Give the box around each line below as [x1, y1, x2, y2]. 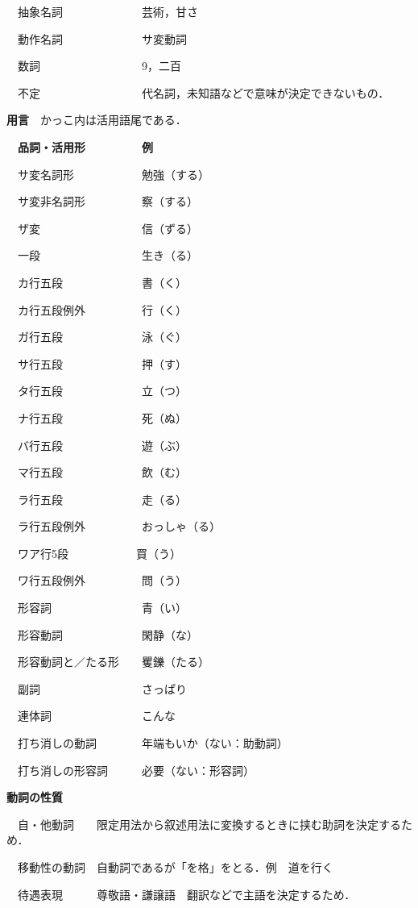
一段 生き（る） [17, 247, 198, 264]
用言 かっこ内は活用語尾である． [6, 111, 187, 128]
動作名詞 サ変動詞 [17, 30, 187, 47]
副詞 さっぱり [17, 680, 187, 697]
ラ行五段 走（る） [17, 490, 187, 507]
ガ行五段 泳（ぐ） [17, 328, 187, 345]
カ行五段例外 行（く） [17, 301, 187, 318]
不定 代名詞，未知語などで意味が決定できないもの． [17, 84, 390, 101]
